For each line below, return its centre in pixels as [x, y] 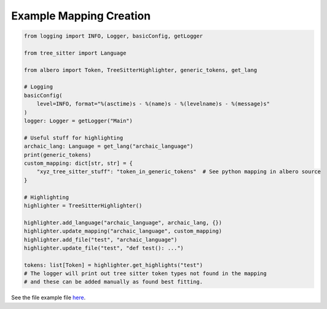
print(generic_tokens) [58, 155]
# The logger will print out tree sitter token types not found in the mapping [145, 274]
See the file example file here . [48, 297]
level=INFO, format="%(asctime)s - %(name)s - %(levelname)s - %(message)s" [153, 104]
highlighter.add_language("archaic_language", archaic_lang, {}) [123, 222]
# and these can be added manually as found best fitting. [113, 282]
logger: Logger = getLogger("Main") [78, 121]
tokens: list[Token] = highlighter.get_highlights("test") [113, 265]
